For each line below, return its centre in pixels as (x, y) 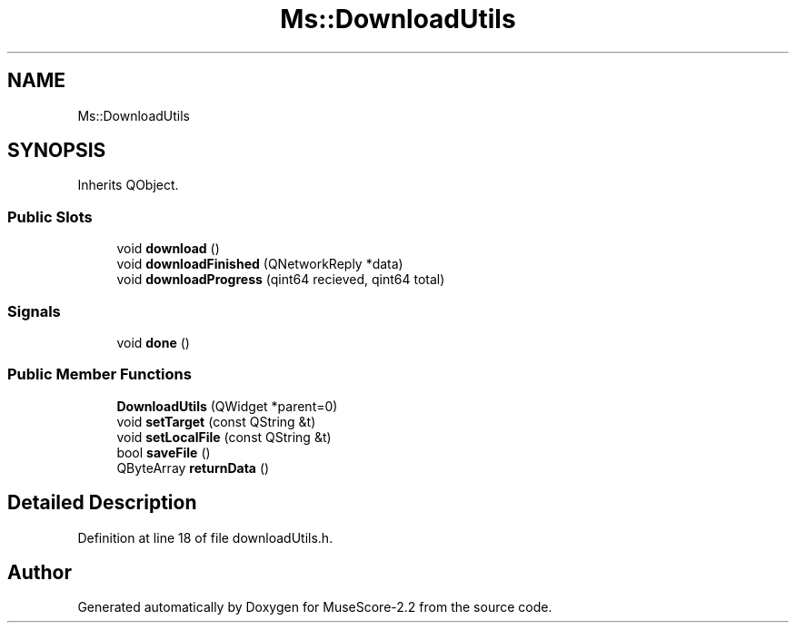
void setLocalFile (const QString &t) (224, 437)
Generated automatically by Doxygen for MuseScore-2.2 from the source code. (315, 607)
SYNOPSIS (57, 151)
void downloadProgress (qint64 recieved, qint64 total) (281, 280)
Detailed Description (102, 503)
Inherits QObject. (128, 185)
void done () (153, 342)
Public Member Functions (99, 374)
